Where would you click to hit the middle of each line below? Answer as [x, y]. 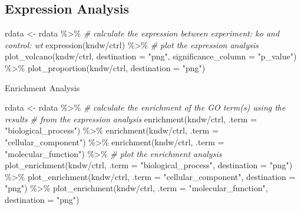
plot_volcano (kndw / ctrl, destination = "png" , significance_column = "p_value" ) [151, 56]
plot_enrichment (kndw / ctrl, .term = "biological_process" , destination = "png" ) [149, 165]
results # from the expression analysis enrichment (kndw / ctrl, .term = [131, 119]
